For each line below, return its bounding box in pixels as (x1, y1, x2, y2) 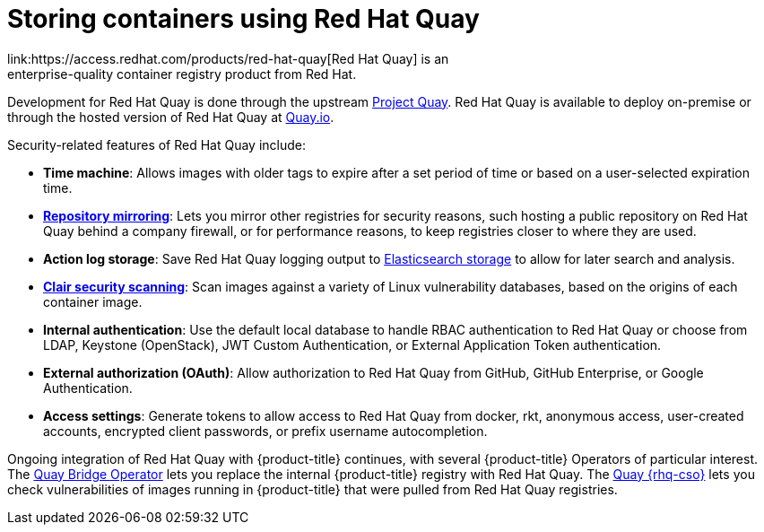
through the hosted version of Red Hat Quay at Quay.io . (7, 109, 334, 125)
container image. (43, 293, 143, 310)
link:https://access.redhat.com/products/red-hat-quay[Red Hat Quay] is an (7, 50, 449, 66)
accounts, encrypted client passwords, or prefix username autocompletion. (43, 423, 488, 439)
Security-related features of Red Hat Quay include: (7, 136, 307, 153)
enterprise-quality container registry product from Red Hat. (7, 65, 357, 82)
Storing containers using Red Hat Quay (7, 4, 480, 34)
